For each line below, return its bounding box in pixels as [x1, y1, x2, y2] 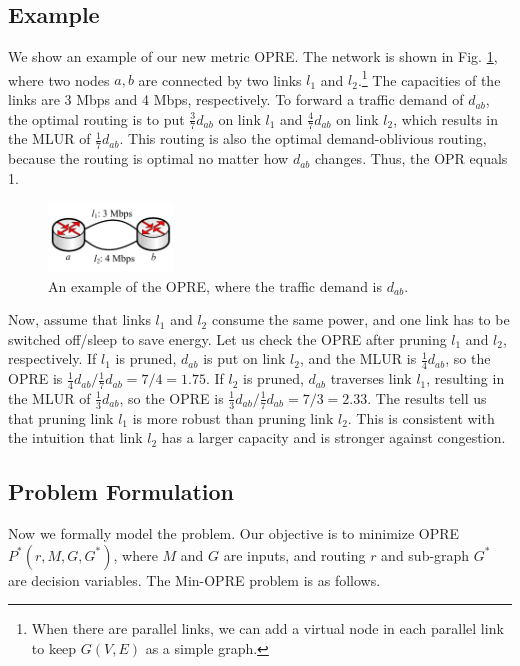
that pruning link [8, 407, 114, 428]
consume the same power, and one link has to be [211, 309, 510, 330]
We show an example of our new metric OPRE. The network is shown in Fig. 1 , [8, 46, 498, 67]
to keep [31, 637, 77, 658]
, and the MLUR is [299, 348, 417, 369]
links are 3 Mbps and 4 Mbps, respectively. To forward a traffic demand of [8, 89, 464, 110]
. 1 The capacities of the [357, 66, 501, 90]
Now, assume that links [8, 309, 151, 330]
